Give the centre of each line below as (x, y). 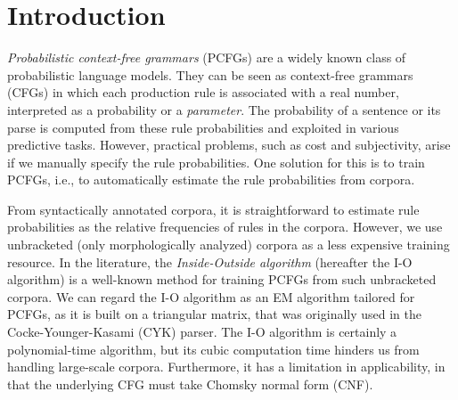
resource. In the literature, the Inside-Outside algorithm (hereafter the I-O (210, 261)
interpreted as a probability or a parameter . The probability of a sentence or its (224, 109)
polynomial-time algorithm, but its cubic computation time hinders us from (213, 349)
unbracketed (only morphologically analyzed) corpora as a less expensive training (229, 245)
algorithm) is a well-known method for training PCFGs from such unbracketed (222, 279)
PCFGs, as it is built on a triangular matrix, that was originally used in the (215, 314)
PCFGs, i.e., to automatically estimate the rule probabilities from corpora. (211, 180)
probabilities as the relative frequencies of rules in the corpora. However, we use (225, 227)
